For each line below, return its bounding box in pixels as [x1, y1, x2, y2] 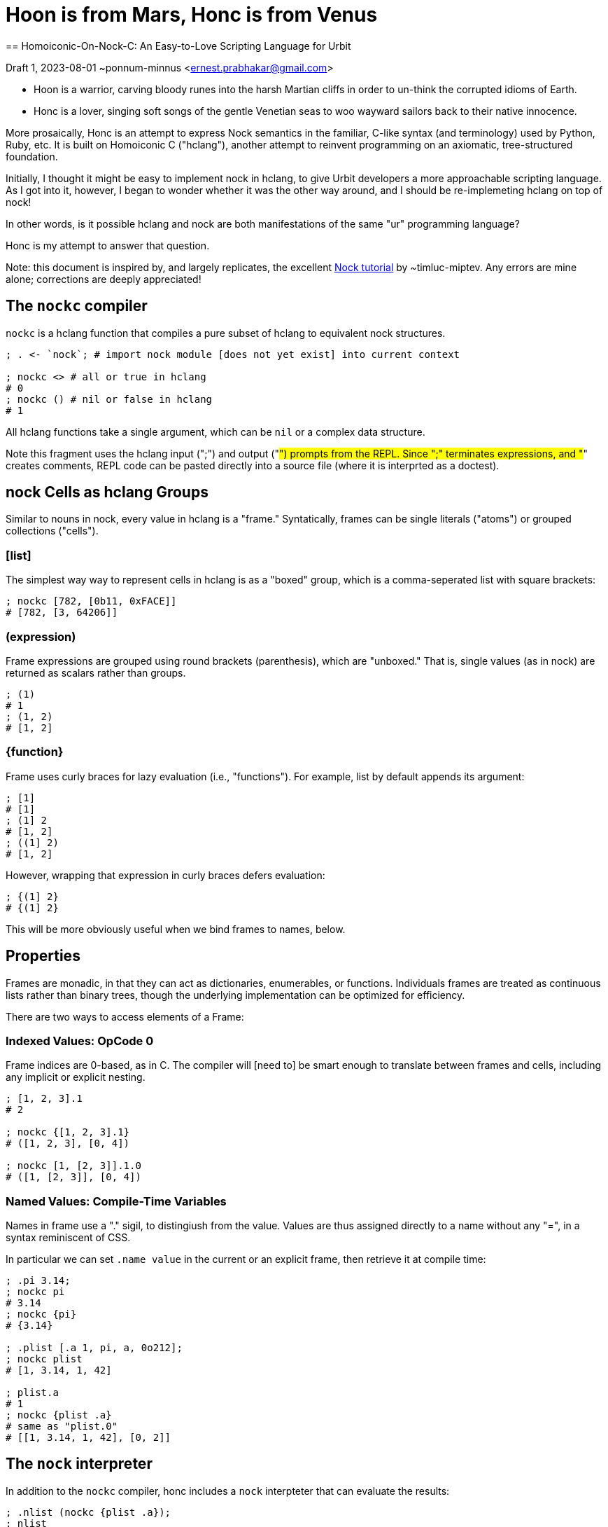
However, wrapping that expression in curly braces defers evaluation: [6, 869, 325, 881]
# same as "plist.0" [6, 1421, 118, 1432]
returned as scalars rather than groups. [6, 666, 186, 679]
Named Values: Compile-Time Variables [6, 1194, 227, 1208]
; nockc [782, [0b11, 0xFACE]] [6, 595, 177, 607]
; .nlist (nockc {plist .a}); [6, 1506, 171, 1518]
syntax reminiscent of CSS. [6, 1231, 131, 1244]
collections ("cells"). [6, 525, 99, 537]
